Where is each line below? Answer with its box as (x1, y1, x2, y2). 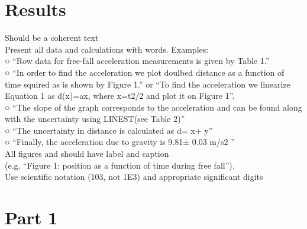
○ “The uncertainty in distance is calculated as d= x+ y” (5, 124, 213, 136)
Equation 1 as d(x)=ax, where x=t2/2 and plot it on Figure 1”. (5, 89, 235, 102)
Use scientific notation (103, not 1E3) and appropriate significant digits (5, 170, 263, 183)
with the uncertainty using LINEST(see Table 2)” (5, 112, 185, 125)
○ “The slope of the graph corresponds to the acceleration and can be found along (5, 101, 302, 113)
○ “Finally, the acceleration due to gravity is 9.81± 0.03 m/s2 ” (5, 136, 235, 148)
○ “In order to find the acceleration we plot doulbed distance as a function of (5, 66, 285, 78)
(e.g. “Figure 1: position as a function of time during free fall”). (5, 159, 235, 171)
